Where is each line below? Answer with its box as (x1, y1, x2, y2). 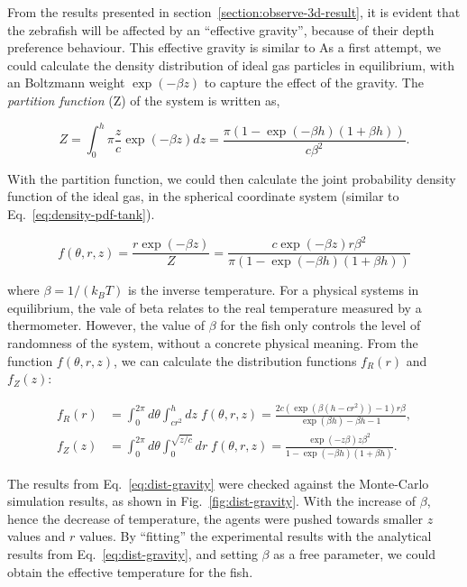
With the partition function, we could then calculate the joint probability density (7, 169, 456, 188)
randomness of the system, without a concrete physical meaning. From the (7, 333, 418, 352)
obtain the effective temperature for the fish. (7, 562, 253, 581)
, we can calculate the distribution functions (114, 351, 357, 370)
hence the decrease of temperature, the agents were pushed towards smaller (7, 509, 423, 527)
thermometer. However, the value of (7, 316, 206, 335)
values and (7, 527, 66, 546)
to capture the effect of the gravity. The (204, 73, 424, 92)
